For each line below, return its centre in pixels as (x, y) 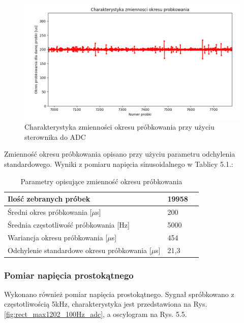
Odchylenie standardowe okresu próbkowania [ (80, 250)
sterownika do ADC (55, 136)
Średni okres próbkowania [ (50, 212)
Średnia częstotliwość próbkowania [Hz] (69, 224)
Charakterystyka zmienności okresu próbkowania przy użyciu (119, 127)
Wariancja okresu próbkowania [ (58, 237)
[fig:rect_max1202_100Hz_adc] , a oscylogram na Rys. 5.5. (96, 314)
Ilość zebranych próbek (49, 199)
